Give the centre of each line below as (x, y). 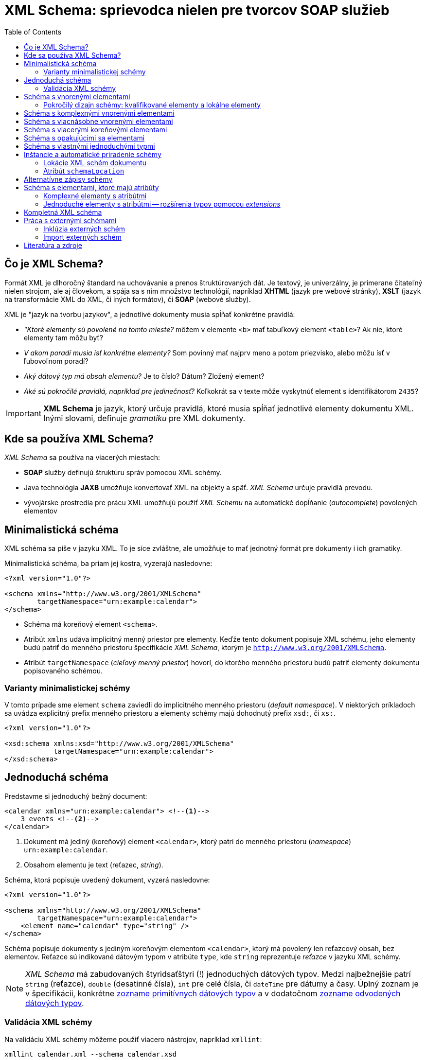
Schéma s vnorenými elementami (77, 96)
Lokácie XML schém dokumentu (95, 162)
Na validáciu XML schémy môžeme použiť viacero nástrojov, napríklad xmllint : (133, 1039)
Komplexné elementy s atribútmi (95, 195)
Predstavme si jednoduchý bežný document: (76, 796)
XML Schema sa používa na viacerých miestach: (82, 458)
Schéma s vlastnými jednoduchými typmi (89, 146)
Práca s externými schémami (70, 220)
